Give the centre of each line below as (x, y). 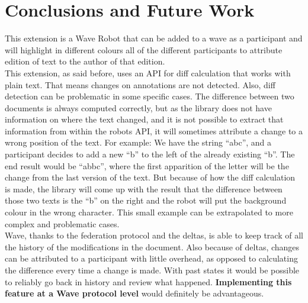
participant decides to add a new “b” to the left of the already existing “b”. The (150, 154)
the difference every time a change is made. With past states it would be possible (152, 270)
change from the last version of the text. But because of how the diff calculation (150, 177)
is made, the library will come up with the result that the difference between (144, 188)
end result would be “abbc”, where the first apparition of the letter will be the (147, 165)
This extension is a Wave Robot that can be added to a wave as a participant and (154, 38)
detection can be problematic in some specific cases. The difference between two (150, 96)
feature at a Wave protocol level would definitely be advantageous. (134, 293)
